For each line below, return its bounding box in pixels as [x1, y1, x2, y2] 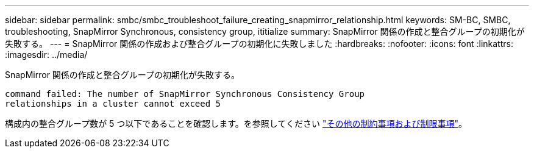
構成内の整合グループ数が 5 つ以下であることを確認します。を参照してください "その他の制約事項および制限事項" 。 [5, 118, 467, 129]
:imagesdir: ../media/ [5, 49, 88, 60]
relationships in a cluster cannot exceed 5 [5, 99, 221, 109]
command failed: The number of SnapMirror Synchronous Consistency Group [5, 89, 365, 99]
